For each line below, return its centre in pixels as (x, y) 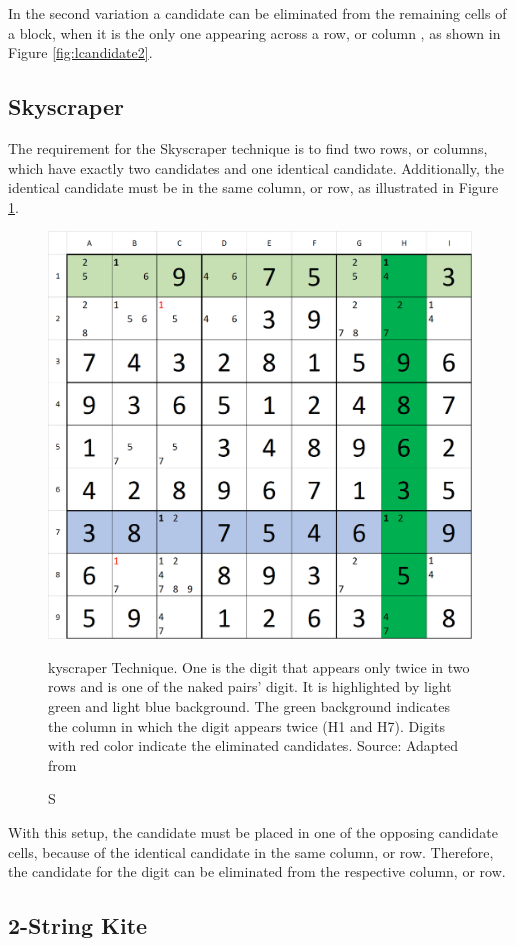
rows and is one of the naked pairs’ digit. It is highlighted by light (250, 686)
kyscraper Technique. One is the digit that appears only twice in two (259, 666)
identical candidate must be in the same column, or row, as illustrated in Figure (253, 187)
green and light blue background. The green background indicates (249, 705)
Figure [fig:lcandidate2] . (80, 52)
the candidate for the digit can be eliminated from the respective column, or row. (257, 871)
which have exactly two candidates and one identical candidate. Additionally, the (256, 167)
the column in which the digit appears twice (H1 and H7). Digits (247, 725)
